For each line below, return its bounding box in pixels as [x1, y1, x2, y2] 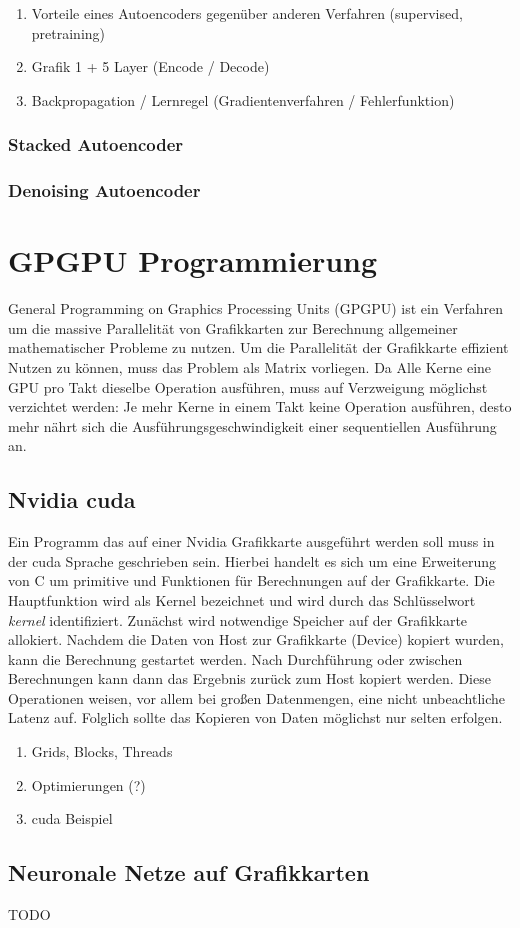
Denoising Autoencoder [8, 178, 201, 203]
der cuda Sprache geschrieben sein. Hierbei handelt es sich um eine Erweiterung [8, 550, 496, 571]
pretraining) [31, 22, 106, 43]
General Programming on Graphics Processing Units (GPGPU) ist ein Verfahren [8, 298, 503, 319]
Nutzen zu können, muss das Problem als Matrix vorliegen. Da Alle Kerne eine [8, 356, 492, 377]
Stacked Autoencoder [8, 132, 184, 157]
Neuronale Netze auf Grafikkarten [8, 857, 370, 888]
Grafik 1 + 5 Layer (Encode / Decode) [31, 56, 270, 77]
